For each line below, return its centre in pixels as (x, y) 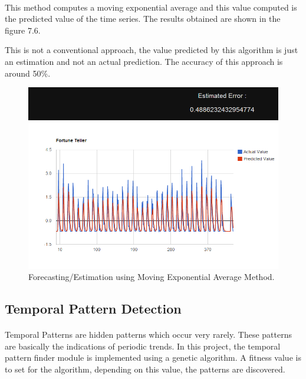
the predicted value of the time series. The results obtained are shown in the (143, 19)
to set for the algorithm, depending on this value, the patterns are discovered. (145, 369)
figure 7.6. (23, 30)
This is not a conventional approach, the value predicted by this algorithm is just (152, 50)
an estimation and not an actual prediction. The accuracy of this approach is (144, 61)
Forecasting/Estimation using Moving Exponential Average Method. (152, 277)
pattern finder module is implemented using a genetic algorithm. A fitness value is (153, 357)
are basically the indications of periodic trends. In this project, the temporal (143, 346)
